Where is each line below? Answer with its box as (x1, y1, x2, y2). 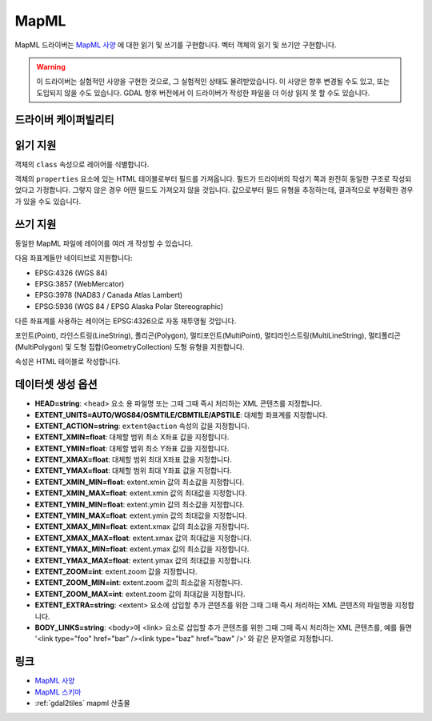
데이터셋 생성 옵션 (14, 378, 98, 391)
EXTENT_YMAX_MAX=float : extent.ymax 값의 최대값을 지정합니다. (34, 555, 252, 565)
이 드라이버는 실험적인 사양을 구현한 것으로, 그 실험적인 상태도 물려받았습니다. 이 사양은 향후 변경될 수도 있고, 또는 (36, 77, 390, 86)
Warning (36, 62, 66, 71)
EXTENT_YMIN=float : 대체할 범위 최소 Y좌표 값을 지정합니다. (34, 443, 230, 453)
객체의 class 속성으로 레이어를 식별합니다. (14, 159, 150, 169)
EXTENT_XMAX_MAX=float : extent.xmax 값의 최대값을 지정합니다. (34, 533, 252, 543)
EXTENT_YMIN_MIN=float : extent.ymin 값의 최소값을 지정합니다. (34, 499, 245, 509)
